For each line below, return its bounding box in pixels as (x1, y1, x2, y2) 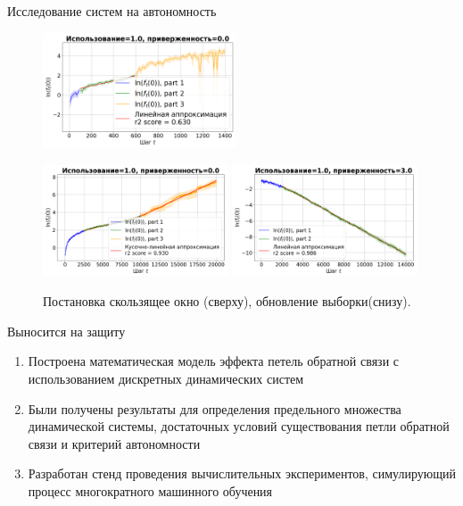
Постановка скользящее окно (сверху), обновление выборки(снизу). (43, 292, 411, 311)
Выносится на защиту (7, 321, 126, 340)
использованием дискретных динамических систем (28, 369, 304, 387)
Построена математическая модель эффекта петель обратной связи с (28, 352, 400, 370)
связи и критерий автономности (28, 434, 201, 452)
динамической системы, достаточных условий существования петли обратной (28, 417, 450, 435)
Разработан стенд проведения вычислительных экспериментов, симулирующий (28, 464, 456, 483)
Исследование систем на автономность (7, 2, 217, 20)
